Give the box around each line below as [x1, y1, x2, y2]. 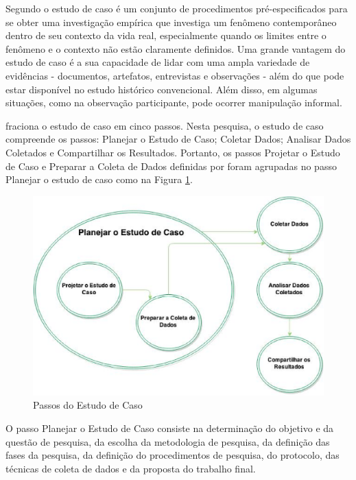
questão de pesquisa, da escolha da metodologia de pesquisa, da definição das [5, 434, 330, 448]
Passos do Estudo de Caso [33, 398, 143, 412]
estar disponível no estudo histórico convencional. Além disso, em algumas [5, 82, 318, 96]
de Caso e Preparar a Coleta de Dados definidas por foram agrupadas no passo [5, 158, 337, 173]
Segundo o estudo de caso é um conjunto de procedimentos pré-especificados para [5, 1, 348, 15]
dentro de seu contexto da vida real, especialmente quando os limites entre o [5, 28, 327, 43]
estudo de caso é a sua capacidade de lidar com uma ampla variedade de [5, 55, 310, 69]
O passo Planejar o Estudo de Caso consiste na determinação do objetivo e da [5, 420, 334, 435]
